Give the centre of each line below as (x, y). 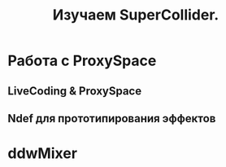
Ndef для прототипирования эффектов (112, 119)
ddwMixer (43, 154)
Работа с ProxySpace (82, 61)
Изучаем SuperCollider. (136, 15)
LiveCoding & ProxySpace (75, 91)
